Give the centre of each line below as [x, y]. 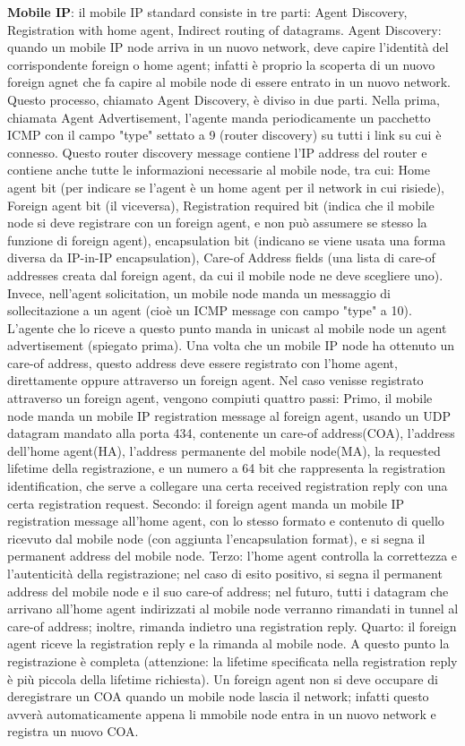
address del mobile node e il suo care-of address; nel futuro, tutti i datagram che [228, 591]
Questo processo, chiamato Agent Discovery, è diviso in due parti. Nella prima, [224, 99]
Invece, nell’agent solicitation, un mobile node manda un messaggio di [199, 292]
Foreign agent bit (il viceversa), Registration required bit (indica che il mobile [221, 205]
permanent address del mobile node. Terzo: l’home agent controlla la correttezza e [232, 556]
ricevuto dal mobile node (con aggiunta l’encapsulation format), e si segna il [216, 538]
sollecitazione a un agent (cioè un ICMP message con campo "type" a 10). [210, 310]
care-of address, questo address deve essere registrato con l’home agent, [202, 362]
